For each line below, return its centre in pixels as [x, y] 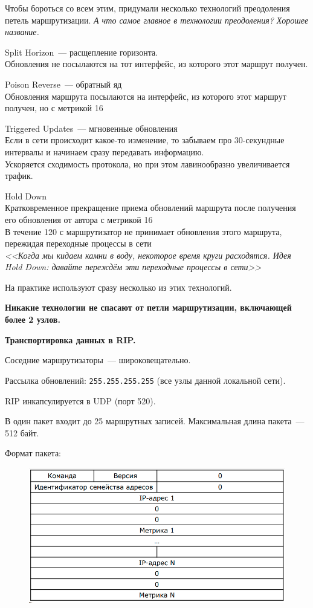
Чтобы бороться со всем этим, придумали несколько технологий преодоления [147, 8]
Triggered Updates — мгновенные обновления [91, 128]
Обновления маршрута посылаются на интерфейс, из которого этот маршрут [146, 96]
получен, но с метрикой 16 [54, 108]
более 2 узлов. [33, 319]
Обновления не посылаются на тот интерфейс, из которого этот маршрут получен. [156, 64]
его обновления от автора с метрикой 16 [79, 219]
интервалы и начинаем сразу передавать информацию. [105, 151]
